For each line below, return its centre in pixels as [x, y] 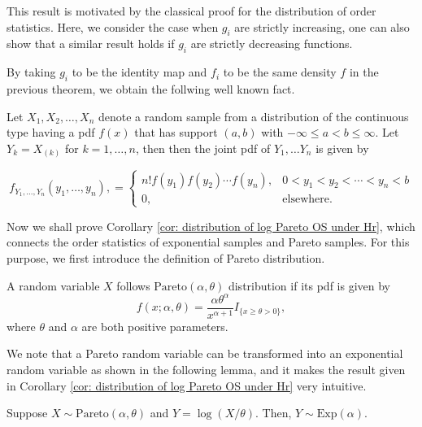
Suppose [27, 413]
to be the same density [280, 72]
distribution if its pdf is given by [309, 285]
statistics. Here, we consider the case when [113, 26]
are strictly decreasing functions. [272, 44]
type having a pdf [51, 132]
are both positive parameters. [155, 326]
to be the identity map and [139, 72]
